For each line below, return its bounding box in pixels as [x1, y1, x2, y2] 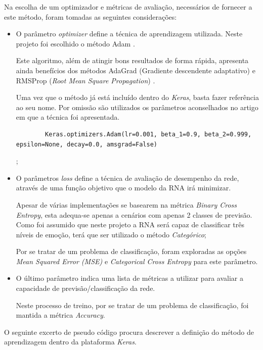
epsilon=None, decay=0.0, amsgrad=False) [16, 140, 157, 148]
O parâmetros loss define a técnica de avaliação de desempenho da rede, [16, 172, 239, 183]
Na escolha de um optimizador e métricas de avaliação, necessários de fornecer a [4, 2, 252, 12]
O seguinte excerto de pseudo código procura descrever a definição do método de [4, 326, 254, 337]
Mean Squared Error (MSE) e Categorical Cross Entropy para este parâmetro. [16, 256, 258, 266]
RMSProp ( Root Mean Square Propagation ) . [16, 75, 155, 85]
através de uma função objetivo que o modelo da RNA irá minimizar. [16, 182, 231, 193]
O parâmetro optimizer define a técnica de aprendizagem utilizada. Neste [16, 28, 243, 39]
